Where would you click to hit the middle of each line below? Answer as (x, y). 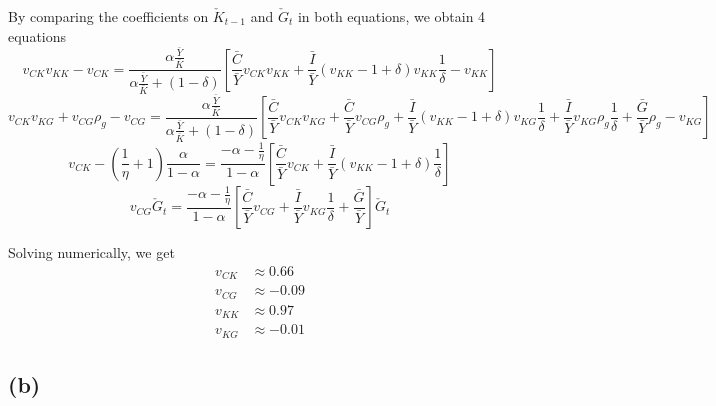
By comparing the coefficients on (108, 16)
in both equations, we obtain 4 (391, 16)
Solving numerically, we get (91, 252)
